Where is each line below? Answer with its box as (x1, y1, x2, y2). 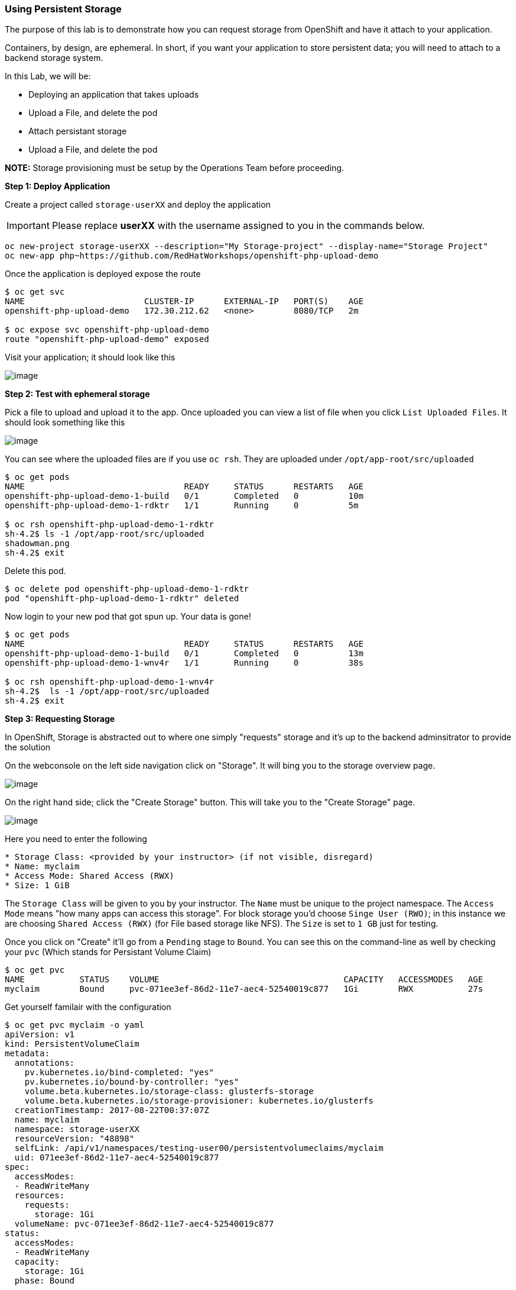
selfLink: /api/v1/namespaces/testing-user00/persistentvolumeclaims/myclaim (14, 1143, 384, 1153)
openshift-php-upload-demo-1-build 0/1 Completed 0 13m (5, 649, 364, 659)
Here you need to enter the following (5, 834, 147, 844)
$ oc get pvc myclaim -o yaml (5, 1020, 145, 1030)
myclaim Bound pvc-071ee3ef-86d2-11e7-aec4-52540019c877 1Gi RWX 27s (5, 984, 483, 994)
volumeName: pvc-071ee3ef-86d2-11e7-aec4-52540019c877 (14, 1219, 274, 1229)
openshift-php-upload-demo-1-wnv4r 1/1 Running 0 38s (5, 658, 364, 668)
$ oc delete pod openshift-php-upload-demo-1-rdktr (5, 584, 249, 594)
